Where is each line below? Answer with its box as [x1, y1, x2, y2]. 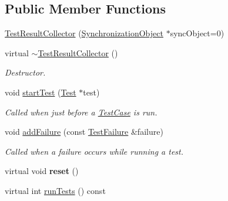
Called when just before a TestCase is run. [5, 105, 157, 118]
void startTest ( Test [5, 86, 76, 98]
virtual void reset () [5, 165, 79, 177]
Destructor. [5, 66, 46, 79]
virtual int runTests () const [5, 184, 106, 196]
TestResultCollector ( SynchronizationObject [5, 27, 163, 39]
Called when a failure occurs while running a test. [5, 145, 184, 157]
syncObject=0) [170, 27, 224, 39]
